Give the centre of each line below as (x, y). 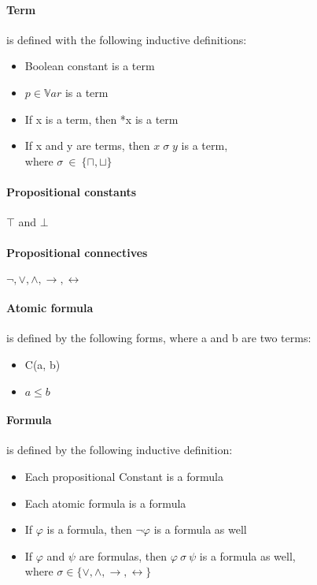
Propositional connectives (77, 253)
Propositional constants (72, 191)
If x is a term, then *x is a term (101, 119)
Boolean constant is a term (90, 66)
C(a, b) (42, 364)
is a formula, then (89, 529)
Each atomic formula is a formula (105, 503)
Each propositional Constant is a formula (124, 476)
